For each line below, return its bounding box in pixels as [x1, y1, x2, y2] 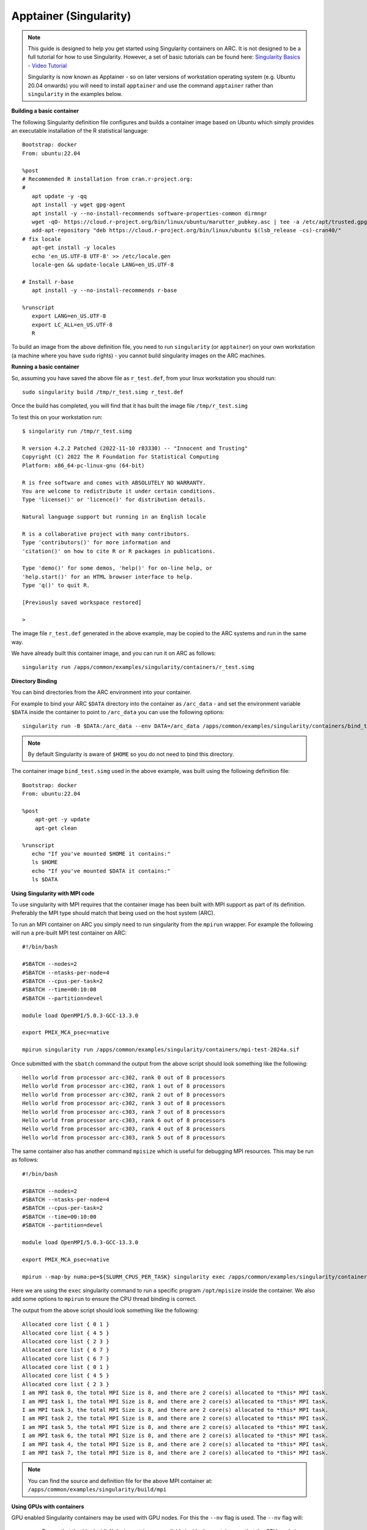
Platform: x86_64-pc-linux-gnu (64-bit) [22, 462, 145, 469]
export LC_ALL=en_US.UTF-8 [31, 321, 113, 328]
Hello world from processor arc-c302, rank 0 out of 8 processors [22, 1074, 226, 1081]
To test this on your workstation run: [11, 413, 103, 420]
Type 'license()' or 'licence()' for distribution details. [22, 496, 206, 503]
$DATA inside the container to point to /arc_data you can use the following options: [11, 708, 224, 715]
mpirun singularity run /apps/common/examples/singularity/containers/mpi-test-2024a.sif [22, 1047, 300, 1053]
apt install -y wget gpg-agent [31, 201, 125, 208]
